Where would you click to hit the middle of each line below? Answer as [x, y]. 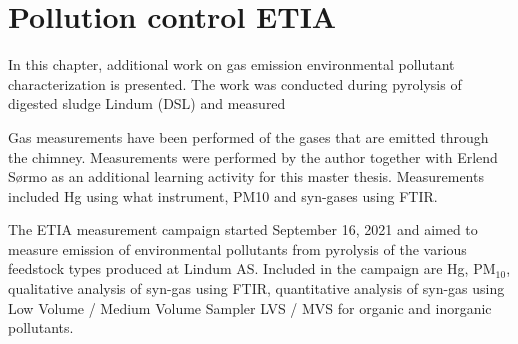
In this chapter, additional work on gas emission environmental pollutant [231, 64]
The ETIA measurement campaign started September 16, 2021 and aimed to [243, 229]
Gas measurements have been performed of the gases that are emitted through [248, 136]
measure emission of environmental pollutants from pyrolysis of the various [237, 248]
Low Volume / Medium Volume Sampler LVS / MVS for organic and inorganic [250, 307]
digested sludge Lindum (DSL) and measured [147, 103]
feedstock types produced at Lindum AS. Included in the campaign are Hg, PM [252, 268]
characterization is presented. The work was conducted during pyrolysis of [235, 83]
